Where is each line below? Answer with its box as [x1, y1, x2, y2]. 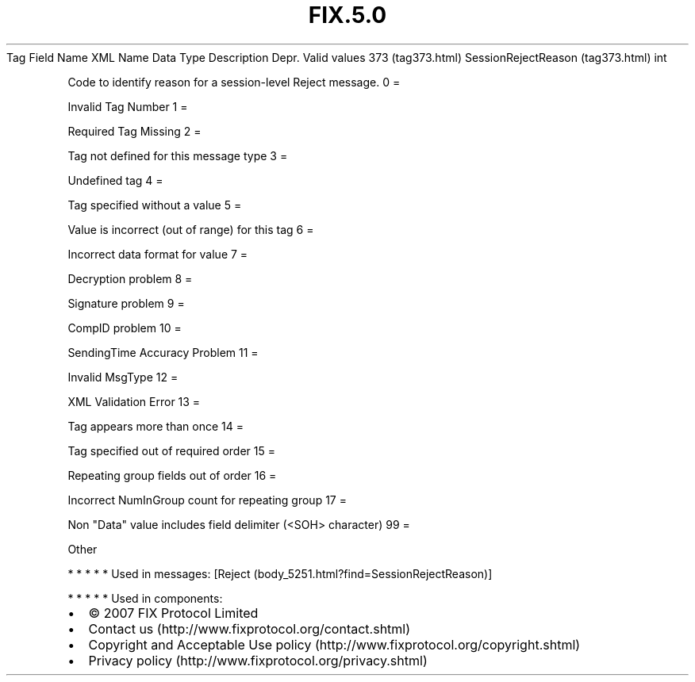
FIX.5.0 [308, 2, 387, 29]
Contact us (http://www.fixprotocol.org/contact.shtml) [88, 620, 411, 637]
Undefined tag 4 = [67, 173, 163, 187]
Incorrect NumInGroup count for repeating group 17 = [67, 492, 347, 507]
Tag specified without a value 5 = [67, 197, 242, 212]
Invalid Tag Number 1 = [67, 99, 188, 113]
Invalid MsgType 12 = [67, 370, 179, 384]
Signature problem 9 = [67, 296, 185, 310]
